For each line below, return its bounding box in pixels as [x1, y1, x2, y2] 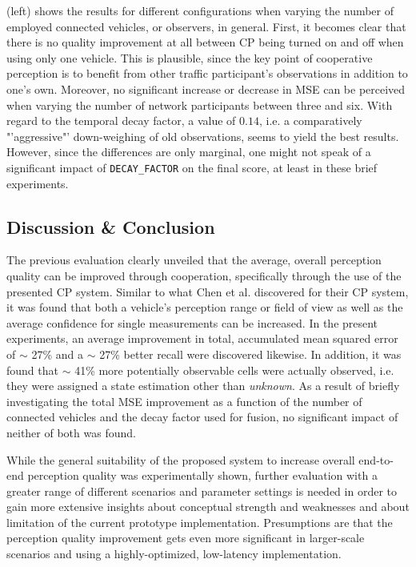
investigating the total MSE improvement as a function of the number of [6, 392, 362, 409]
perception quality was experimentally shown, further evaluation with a [27, 467, 378, 484]
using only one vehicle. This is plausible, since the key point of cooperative [6, 49, 373, 66]
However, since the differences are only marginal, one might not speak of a [6, 143, 371, 160]
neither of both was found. [6, 424, 136, 440]
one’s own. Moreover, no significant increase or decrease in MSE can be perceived [6, 80, 406, 97]
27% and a [31, 345, 83, 362]
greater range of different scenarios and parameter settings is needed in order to [6, 482, 397, 499]
